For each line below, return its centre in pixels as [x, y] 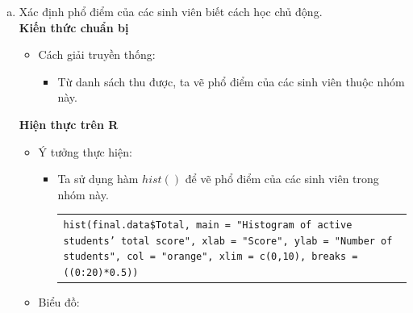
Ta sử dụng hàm [98, 179]
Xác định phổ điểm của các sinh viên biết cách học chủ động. [171, 11]
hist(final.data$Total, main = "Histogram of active [208, 225]
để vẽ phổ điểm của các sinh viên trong [282, 179]
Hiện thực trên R [69, 124]
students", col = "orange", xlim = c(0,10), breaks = [211, 257]
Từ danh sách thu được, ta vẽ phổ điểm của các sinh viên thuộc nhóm [231, 81]
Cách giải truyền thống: [97, 54]
